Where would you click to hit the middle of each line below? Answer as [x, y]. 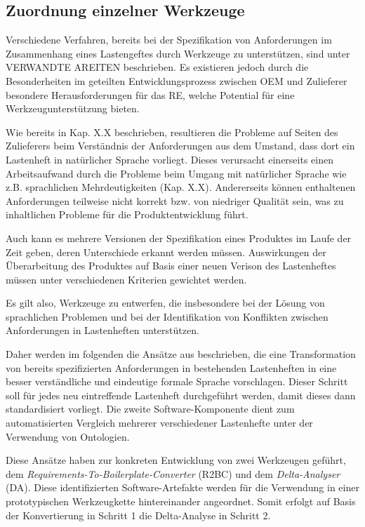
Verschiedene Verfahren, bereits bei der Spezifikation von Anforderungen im [169, 40]
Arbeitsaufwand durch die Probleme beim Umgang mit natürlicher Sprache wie [176, 173]
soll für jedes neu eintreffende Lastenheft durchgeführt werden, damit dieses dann [181, 395]
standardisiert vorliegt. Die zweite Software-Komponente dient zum [150, 409]
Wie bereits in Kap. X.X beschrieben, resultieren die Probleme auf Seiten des [172, 132]
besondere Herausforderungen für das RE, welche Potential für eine [150, 94]
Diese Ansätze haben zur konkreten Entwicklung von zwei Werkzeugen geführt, [176, 460]
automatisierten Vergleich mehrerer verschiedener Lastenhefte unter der [159, 423]
